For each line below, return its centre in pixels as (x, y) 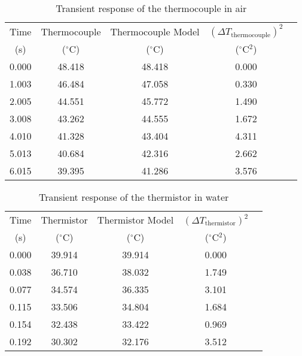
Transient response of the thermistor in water (134, 197)
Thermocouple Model (155, 31)
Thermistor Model (135, 220)
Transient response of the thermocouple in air (151, 8)
